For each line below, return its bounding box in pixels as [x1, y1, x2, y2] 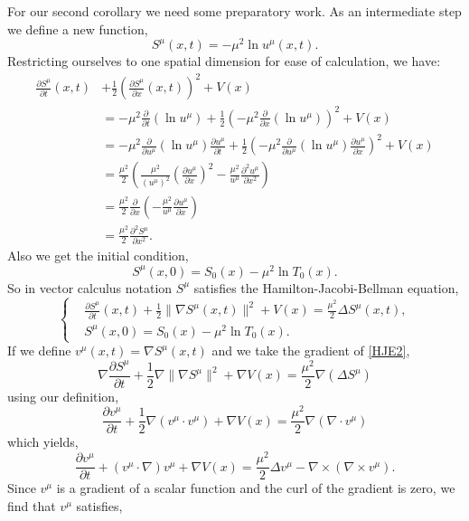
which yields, [7, 432, 79, 451]
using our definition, [7, 386, 119, 405]
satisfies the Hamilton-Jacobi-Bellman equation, [193, 278, 459, 297]
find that [7, 496, 56, 515]
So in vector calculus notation [7, 278, 173, 297]
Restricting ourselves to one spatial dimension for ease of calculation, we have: [7, 52, 441, 71]
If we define [7, 341, 71, 360]
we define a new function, [7, 19, 148, 38]
